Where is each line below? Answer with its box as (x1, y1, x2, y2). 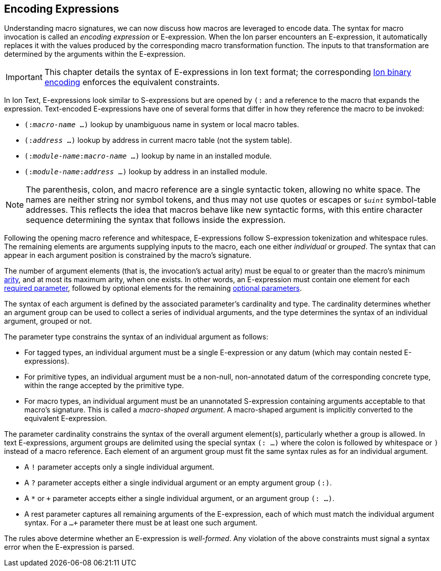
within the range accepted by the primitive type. (24, 381, 184, 390)
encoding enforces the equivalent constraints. (44, 77, 220, 88)
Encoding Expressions (4, 3, 119, 15)
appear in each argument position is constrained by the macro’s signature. (4, 251, 252, 260)
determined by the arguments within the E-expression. (4, 50, 185, 59)
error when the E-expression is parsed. (4, 543, 134, 552)
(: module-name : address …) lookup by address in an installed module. (24, 167, 267, 176)
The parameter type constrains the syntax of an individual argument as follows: (4, 332, 268, 341)
